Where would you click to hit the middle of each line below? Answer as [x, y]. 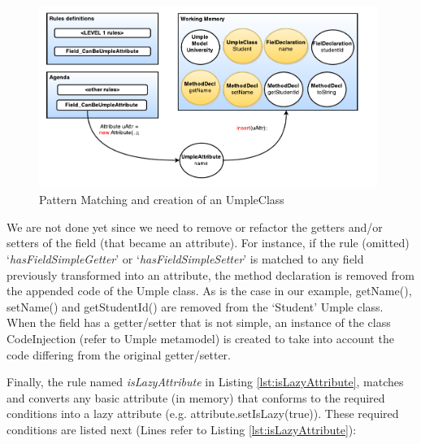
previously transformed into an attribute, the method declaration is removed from [210, 274]
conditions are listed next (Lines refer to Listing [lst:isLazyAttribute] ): [182, 429]
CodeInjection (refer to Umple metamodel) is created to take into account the [200, 338]
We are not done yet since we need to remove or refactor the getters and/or [195, 226]
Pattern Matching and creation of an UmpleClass [162, 200]
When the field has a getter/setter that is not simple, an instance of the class [199, 322]
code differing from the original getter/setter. [119, 354]
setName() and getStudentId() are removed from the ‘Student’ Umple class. [195, 306]
